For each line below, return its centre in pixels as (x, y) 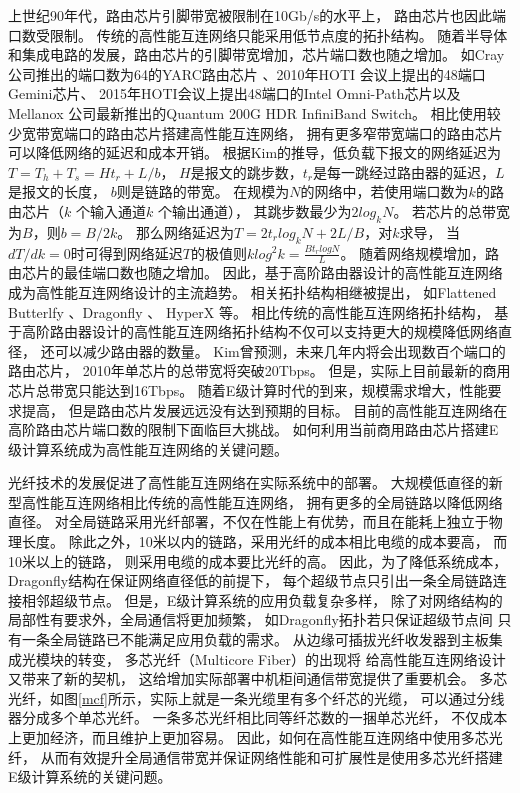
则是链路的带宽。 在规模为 (203, 191)
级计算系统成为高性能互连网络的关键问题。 (148, 448)
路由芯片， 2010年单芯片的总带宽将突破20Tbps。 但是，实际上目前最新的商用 (259, 370)
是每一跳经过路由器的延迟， (404, 171)
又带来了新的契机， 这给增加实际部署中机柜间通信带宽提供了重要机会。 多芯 (258, 678)
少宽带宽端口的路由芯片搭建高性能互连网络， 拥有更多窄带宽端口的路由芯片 (255, 132)
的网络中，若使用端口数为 (384, 191)
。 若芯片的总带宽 (452, 210)
